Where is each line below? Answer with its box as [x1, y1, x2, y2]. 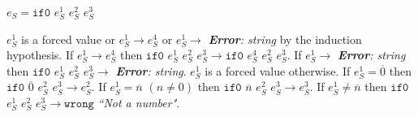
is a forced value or [20, 30, 116, 47]
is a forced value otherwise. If [205, 62, 351, 79]
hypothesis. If [6, 46, 74, 63]
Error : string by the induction [208, 30, 362, 47]
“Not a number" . [97, 93, 180, 110]
